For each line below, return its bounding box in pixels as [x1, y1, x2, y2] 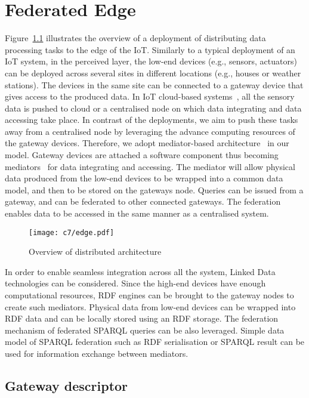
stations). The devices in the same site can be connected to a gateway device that [5, 78, 304, 91]
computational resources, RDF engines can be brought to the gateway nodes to [5, 289, 294, 301]
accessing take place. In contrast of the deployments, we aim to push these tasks [5, 113, 298, 126]
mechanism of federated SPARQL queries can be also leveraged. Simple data [5, 323, 285, 336]
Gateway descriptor [5, 377, 128, 395]
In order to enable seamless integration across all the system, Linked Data [5, 265, 276, 277]
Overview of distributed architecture [29, 245, 162, 258]
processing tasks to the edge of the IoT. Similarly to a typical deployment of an [5, 43, 295, 55]
